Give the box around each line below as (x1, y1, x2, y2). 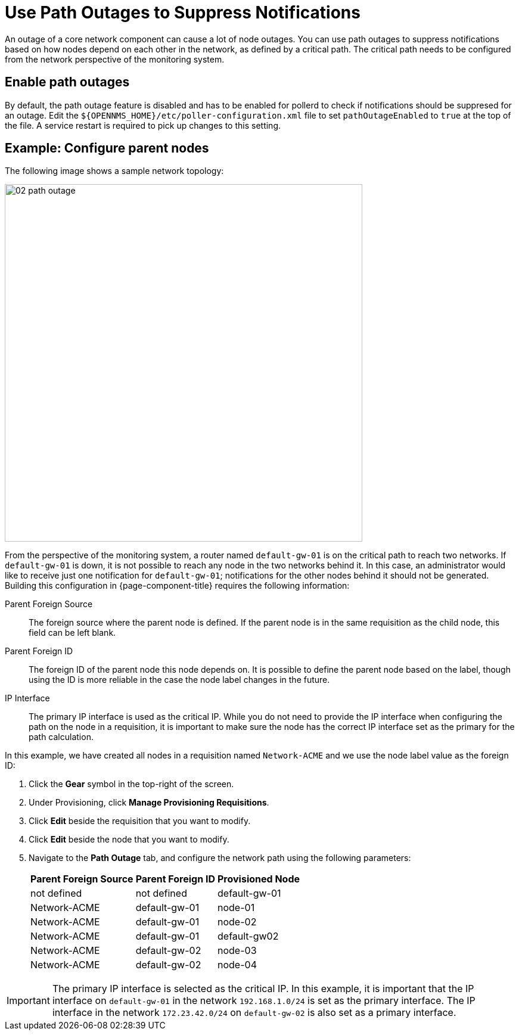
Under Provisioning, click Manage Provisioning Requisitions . (29, 797, 269, 808)
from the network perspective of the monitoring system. (5, 54, 225, 64)
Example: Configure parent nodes (5, 141, 209, 156)
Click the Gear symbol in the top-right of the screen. (29, 779, 234, 790)
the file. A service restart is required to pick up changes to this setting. (5, 120, 281, 130)
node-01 (217, 902, 255, 914)
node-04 (217, 959, 257, 971)
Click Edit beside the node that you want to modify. (29, 834, 229, 845)
